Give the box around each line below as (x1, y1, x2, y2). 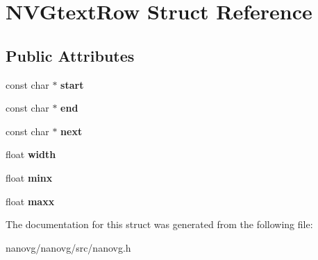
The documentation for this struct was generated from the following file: (6, 217, 313, 232)
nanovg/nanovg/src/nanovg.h (6, 240, 131, 254)
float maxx (6, 193, 55, 208)
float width (6, 147, 56, 162)
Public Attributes (6, 44, 135, 66)
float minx (6, 170, 53, 184)
